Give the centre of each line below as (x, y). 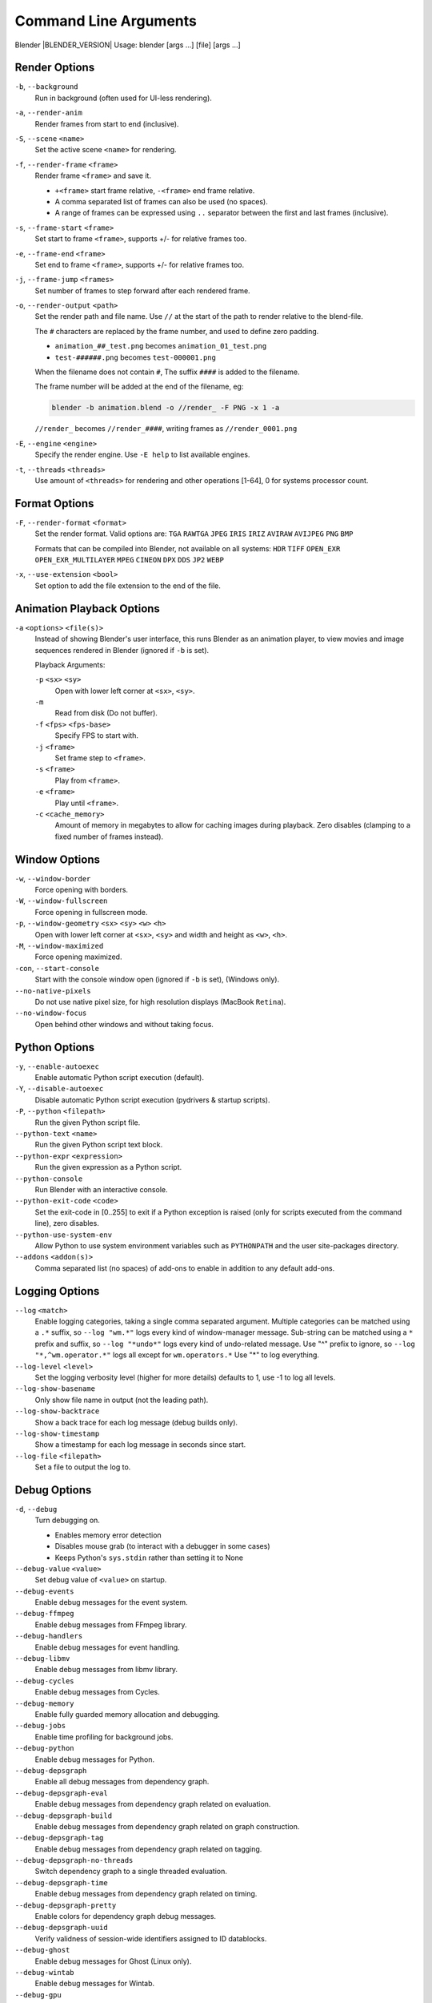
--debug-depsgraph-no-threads (74, 1860)
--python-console (49, 1179)
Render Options (55, 68)
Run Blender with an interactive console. (101, 1189)
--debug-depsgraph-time (61, 1882)
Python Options (55, 1047)
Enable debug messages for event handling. (107, 1647)
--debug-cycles (45, 1681)
